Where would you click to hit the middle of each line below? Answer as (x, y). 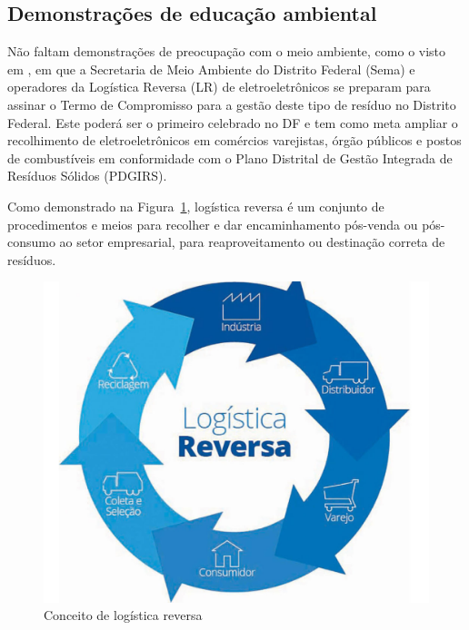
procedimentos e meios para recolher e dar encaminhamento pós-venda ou (213, 224)
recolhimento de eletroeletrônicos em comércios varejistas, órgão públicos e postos (234, 140)
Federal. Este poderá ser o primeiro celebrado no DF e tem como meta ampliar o (233, 122)
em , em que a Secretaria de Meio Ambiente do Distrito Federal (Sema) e (211, 69)
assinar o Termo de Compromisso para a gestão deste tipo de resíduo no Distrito (232, 104)
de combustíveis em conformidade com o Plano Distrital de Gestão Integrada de (230, 157)
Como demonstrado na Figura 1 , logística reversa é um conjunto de (196, 206)
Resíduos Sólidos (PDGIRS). (87, 176)
